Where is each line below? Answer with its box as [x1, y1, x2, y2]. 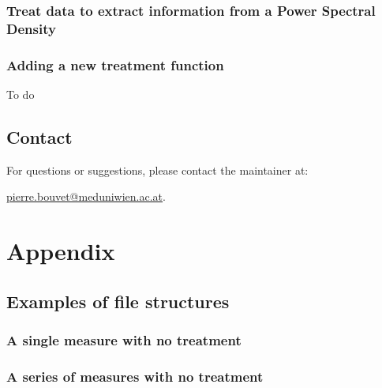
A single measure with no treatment [6, 330, 242, 350]
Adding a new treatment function [6, 55, 224, 74]
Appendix [6, 235, 115, 267]
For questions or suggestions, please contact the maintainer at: [6, 161, 309, 178]
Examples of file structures [6, 288, 230, 313]
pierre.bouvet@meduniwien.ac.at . [6, 188, 166, 205]
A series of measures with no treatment [6, 366, 264, 386]
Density [6, 18, 56, 38]
